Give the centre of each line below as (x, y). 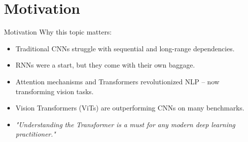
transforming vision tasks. (54, 91)
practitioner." (35, 134)
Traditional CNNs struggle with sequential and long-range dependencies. (125, 48)
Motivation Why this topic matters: (58, 32)
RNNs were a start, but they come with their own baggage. (105, 65)
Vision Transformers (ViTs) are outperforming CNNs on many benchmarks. (130, 108)
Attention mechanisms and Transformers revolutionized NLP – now (117, 81)
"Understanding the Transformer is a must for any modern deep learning (125, 124)
